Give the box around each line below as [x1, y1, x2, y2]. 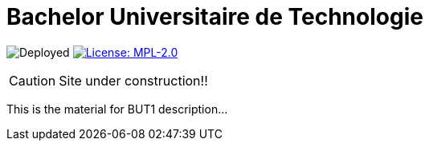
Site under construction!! [59, 72, 208, 89]
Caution [9, 72, 56, 89]
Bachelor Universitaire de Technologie [6, 3, 423, 30]
